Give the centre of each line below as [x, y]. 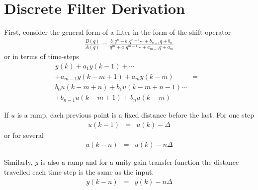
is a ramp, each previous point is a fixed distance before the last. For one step [136, 115]
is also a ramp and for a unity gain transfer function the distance [140, 162]
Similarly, [18, 162]
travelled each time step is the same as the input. [79, 171]
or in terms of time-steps [42, 56]
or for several [24, 135]
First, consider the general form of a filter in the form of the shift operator [118, 32]
